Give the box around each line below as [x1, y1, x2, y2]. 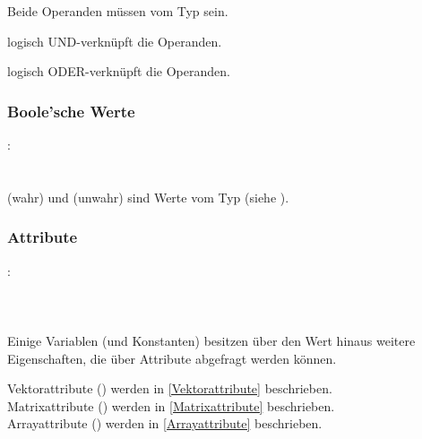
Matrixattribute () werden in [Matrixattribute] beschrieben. [7, 396, 335, 415]
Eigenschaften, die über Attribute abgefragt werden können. [7, 349, 337, 367]
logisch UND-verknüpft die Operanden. [7, 31, 222, 50]
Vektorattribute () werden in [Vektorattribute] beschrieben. [7, 379, 332, 398]
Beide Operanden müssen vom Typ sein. [7, 2, 228, 20]
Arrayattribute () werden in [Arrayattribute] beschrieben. [7, 414, 323, 433]
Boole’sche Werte [7, 99, 135, 122]
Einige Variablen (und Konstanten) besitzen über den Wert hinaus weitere [7, 331, 416, 349]
